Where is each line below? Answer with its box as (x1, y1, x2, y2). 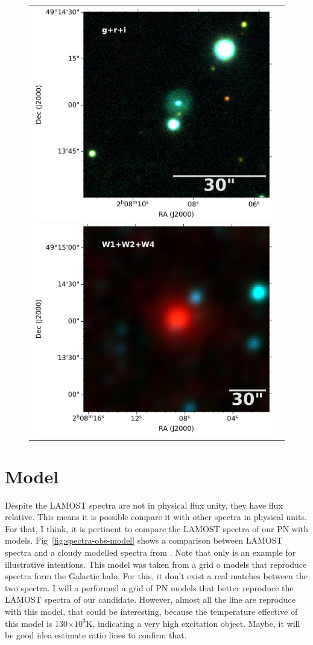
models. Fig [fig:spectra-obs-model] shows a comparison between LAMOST (5, 534, 283, 547)
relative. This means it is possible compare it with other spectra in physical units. (5, 510, 307, 523)
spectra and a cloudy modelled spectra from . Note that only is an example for (5, 546, 296, 559)
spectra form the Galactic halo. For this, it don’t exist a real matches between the (5, 570, 308, 582)
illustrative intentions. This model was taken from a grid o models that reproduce (5, 558, 307, 570)
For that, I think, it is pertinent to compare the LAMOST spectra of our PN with (5, 522, 309, 535)
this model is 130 (5, 617, 68, 629)
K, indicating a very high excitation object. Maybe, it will (86, 617, 300, 629)
